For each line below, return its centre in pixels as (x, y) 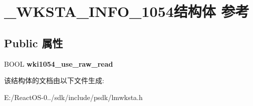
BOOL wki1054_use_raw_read (59, 63)
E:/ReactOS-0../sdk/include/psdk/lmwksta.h (73, 97)
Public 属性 (34, 43)
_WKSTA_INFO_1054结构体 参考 (127, 11)
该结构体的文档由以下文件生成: (54, 80)
